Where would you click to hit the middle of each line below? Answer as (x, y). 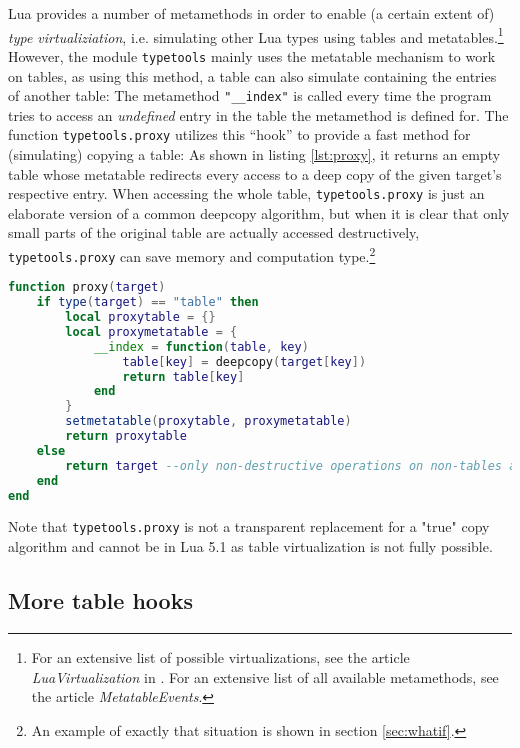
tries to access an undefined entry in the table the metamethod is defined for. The (258, 114)
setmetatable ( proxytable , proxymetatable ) (208, 421)
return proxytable (126, 436)
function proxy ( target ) (87, 287)
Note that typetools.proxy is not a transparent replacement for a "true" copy (249, 526)
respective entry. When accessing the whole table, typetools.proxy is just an (246, 193)
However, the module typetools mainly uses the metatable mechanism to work (252, 55)
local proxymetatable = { (151, 331)
